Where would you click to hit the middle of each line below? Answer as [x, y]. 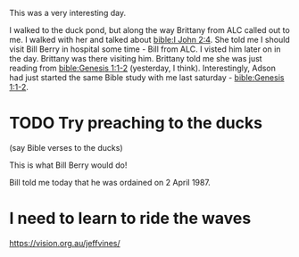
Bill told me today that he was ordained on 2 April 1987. [110, 182]
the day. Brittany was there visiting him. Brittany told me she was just [136, 58]
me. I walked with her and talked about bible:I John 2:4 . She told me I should [149, 40]
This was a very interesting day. [68, 13]
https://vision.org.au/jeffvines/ [65, 243]
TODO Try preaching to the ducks [136, 123]
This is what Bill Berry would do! [68, 165]
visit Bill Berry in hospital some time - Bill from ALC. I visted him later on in [145, 49]
